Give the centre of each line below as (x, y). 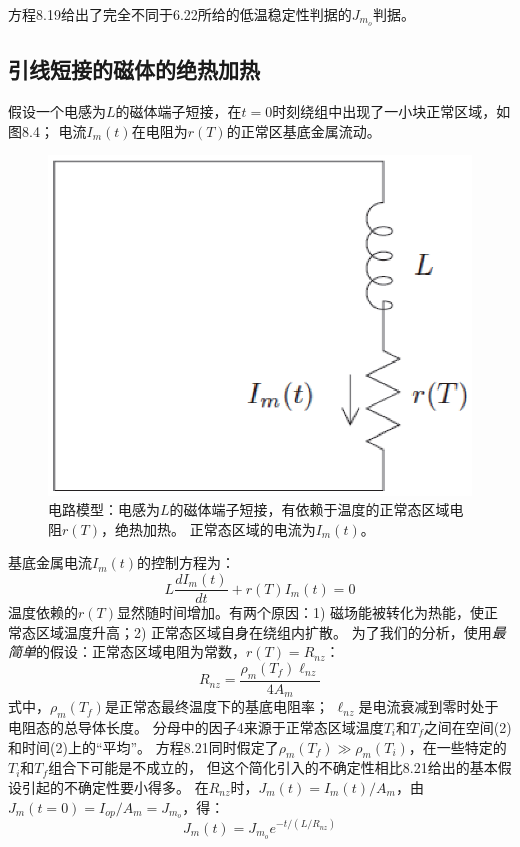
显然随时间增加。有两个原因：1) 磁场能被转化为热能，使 (300, 612)
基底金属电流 (50, 562)
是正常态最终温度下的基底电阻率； (216, 706)
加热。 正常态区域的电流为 (229, 528)
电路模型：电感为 (104, 509)
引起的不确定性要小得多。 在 (115, 786)
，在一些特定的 (457, 746)
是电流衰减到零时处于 (428, 706)
